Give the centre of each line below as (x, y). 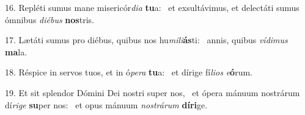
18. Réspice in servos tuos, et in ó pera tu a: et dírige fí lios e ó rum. (129, 72)
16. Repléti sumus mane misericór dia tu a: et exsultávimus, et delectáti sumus (152, 7)
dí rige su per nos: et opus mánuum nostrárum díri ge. (106, 104)
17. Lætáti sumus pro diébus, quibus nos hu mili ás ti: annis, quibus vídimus (146, 40)
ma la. (16, 51)
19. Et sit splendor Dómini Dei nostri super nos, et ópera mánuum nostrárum (152, 92)
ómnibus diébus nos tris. (50, 19)
